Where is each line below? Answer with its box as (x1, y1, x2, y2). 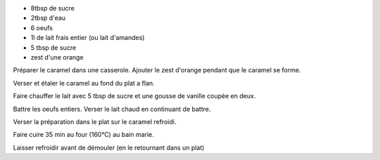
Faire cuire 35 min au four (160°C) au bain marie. (13, 131, 154, 139)
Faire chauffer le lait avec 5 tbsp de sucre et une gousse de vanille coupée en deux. (13, 92, 256, 100)
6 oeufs (30, 23, 53, 32)
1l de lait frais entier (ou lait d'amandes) (30, 34, 145, 42)
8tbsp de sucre (30, 4, 75, 12)
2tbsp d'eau (30, 14, 66, 22)
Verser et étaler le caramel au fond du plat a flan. (13, 79, 155, 87)
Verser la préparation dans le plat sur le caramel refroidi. (13, 117, 177, 126)
